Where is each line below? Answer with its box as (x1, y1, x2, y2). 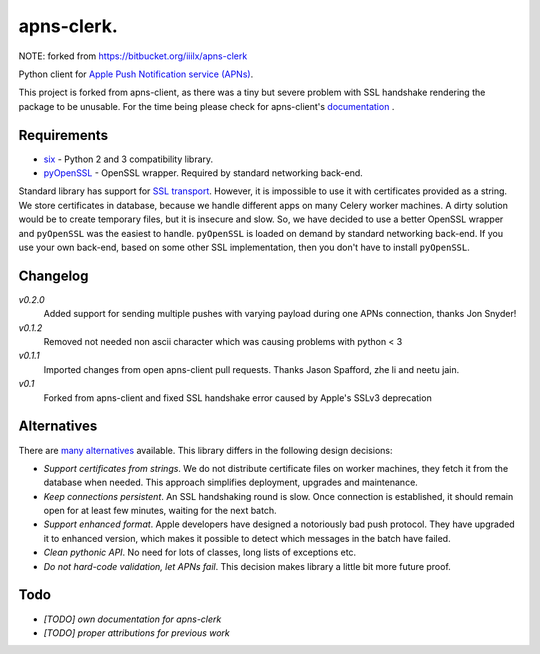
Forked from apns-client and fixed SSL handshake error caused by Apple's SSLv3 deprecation (43, 391, 432, 404)
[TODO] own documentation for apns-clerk (43, 613, 222, 625)
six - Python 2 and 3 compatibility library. (43, 153, 214, 165)
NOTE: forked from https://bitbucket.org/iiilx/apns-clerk (18, 50, 248, 62)
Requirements (18, 126, 109, 144)
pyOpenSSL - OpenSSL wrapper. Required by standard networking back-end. (43, 167, 364, 179)
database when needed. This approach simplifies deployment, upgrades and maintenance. (43, 476, 419, 489)
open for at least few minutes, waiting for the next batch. (43, 505, 277, 517)
